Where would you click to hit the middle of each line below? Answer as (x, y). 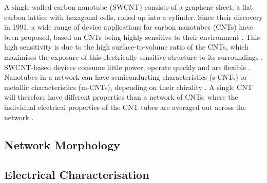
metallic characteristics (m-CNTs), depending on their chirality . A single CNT (128, 87)
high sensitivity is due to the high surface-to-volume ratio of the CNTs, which (126, 47)
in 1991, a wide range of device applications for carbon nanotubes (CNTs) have (129, 27)
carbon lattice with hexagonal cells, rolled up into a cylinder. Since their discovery (133, 17)
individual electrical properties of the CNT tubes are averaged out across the (125, 107)
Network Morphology (62, 144)
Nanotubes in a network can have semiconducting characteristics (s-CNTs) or (126, 77)
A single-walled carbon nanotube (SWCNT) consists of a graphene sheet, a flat (129, 7)
